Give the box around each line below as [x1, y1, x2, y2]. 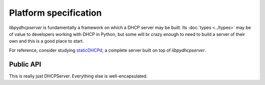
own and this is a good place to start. [9, 38, 84, 44]
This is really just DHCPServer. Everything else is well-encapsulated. [9, 73, 148, 79]
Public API [9, 60, 41, 68]
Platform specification [9, 7, 102, 18]
